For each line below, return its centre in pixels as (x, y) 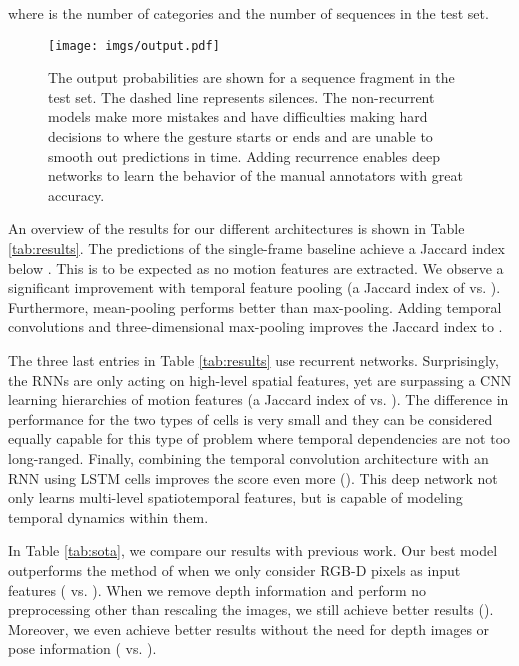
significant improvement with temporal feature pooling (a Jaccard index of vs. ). (254, 287)
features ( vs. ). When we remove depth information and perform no (217, 589)
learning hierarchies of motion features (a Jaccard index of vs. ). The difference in (258, 399)
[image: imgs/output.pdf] (134, 45)
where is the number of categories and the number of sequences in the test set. (248, 13)
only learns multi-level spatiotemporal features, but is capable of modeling (235, 497)
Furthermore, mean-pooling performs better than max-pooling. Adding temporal (255, 306)
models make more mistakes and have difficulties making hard (238, 116)
